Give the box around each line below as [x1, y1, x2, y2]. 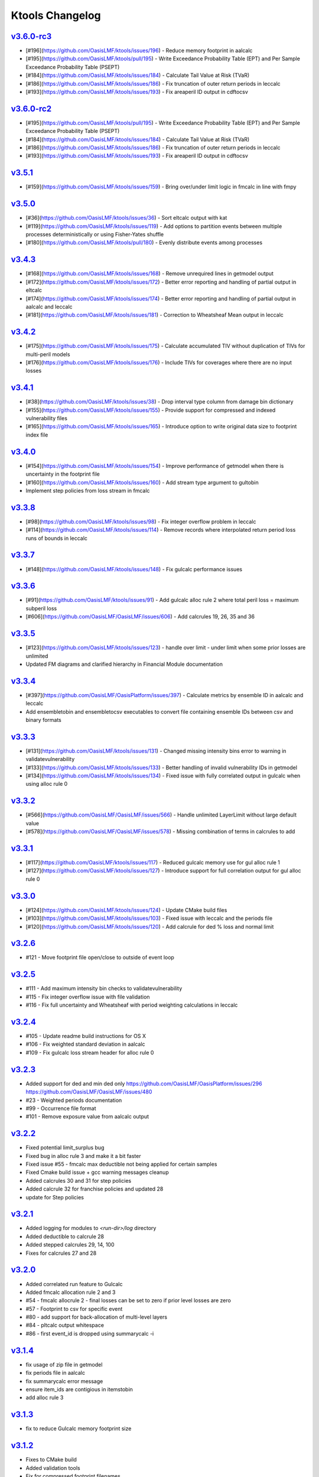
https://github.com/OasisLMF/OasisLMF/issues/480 [25, 1088, 152, 1095]
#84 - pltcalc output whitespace [25, 1322, 105, 1329]
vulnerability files [25, 415, 68, 422]
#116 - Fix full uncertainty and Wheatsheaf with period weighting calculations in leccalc [25, 1001, 238, 1008]
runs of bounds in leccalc [25, 535, 88, 542]
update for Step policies [25, 1193, 84, 1201]
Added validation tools [25, 1464, 80, 1471]
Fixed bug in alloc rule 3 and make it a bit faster [25, 1152, 141, 1159]
